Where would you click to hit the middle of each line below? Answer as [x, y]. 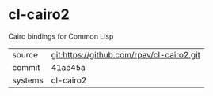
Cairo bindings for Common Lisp [61, 36]
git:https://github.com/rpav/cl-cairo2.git [126, 54]
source [25, 54]
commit [26, 67]
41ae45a [68, 67]
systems [28, 80]
